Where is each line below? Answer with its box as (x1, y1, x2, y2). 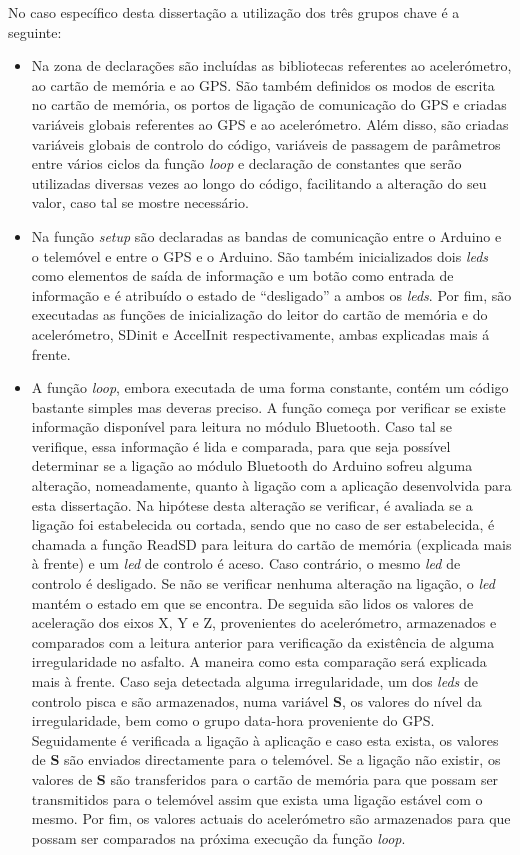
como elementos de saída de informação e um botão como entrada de (31, 265, 454, 286)
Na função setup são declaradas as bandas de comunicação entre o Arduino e (31, 225, 502, 246)
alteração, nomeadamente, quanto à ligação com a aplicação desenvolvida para (31, 475, 512, 496)
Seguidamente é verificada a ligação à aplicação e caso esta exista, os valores (31, 729, 499, 750)
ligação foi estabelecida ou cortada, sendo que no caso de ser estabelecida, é (31, 514, 495, 535)
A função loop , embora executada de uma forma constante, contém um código (31, 377, 509, 398)
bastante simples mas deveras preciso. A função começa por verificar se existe (31, 396, 506, 417)
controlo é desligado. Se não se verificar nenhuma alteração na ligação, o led (31, 573, 495, 594)
